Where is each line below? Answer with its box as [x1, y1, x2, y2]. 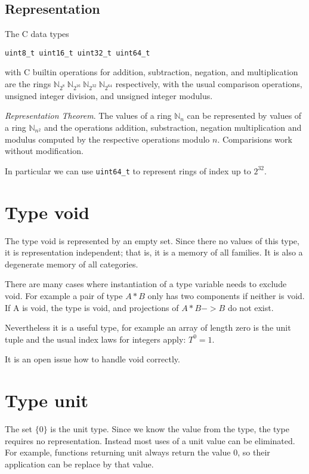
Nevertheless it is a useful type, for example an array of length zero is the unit [5, 321, 291, 334]
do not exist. [227, 301, 274, 313]
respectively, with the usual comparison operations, [115, 78, 302, 90]
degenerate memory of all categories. [5, 257, 138, 270]
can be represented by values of [187, 109, 302, 122]
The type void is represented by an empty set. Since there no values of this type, [5, 234, 299, 247]
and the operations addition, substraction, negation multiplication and [44, 121, 302, 133]
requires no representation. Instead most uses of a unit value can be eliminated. [5, 434, 295, 447]
